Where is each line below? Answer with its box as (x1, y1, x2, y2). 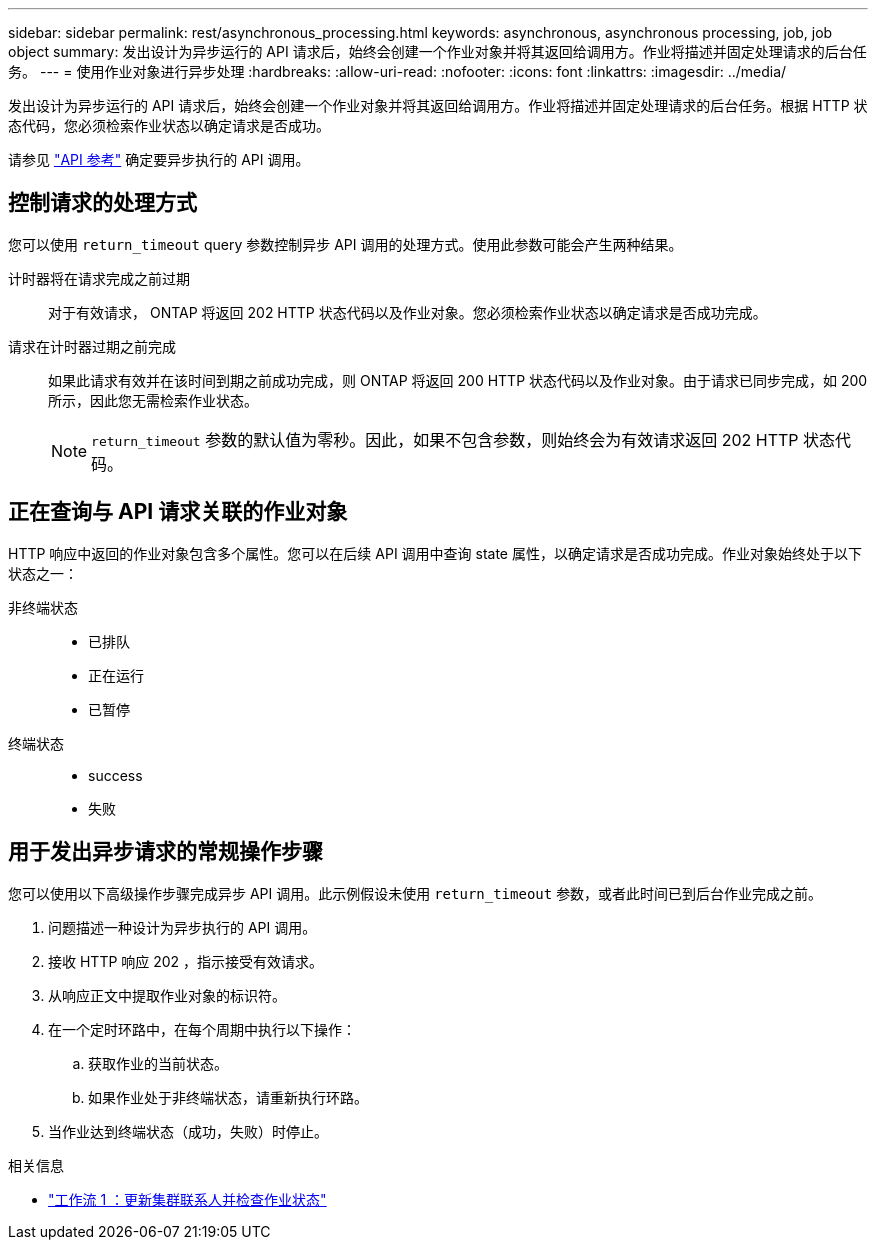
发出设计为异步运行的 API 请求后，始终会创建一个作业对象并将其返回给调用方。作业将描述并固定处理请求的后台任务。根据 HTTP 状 (8, 97, 868, 114)
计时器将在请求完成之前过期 (8, 269, 190, 287)
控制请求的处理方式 (8, 190, 197, 216)
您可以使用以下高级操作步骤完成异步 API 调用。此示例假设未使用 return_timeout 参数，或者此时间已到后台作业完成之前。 (8, 884, 823, 902)
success (88, 766, 143, 784)
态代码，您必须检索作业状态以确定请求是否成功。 (8, 117, 330, 134)
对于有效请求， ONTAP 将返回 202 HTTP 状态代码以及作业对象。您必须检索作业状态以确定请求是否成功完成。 (48, 303, 767, 321)
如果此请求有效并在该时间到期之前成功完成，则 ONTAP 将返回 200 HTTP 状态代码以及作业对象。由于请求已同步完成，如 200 (48, 371, 868, 389)
